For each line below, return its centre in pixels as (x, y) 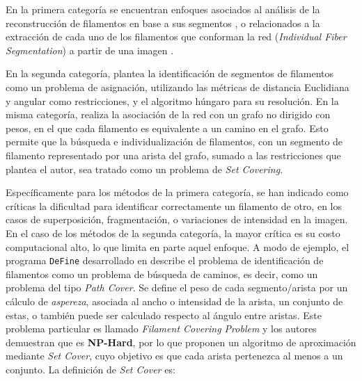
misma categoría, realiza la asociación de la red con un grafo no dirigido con (168, 114)
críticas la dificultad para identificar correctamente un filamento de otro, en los (174, 205)
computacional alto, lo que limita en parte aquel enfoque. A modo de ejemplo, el (178, 246)
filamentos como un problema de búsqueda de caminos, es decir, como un (162, 274)
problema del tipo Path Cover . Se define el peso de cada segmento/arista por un (177, 287)
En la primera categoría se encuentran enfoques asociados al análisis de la (163, 9)
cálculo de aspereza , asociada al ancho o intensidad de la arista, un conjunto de (174, 301)
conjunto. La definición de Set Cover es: (90, 369)
